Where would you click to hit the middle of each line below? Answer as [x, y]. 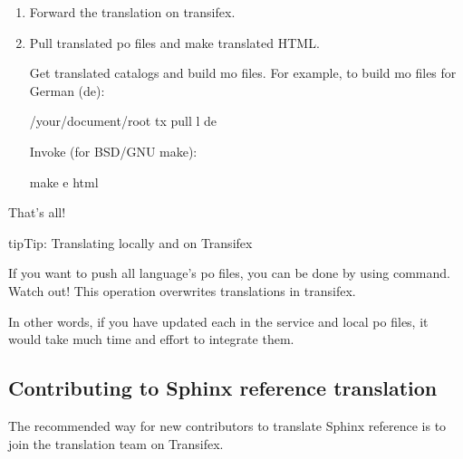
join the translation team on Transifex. [116, 443]
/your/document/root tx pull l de [123, 121]
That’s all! [37, 212]
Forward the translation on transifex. [132, 12]
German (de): [67, 90]
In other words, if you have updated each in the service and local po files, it [218, 321]
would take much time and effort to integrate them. [151, 339]
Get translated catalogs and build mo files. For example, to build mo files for [243, 73]
